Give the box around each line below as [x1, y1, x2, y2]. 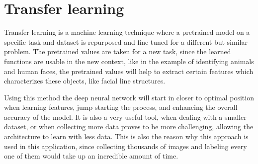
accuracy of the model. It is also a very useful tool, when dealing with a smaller [4, 111, 247, 122]
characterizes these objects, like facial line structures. [4, 76, 166, 86]
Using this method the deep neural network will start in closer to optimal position [4, 92, 254, 102]
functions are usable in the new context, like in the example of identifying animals [4, 56, 254, 66]
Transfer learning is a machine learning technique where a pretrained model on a [4, 27, 250, 37]
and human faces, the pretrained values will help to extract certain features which [4, 66, 254, 76]
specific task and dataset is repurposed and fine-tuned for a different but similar [4, 36, 248, 47]
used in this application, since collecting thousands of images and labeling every [4, 141, 247, 151]
